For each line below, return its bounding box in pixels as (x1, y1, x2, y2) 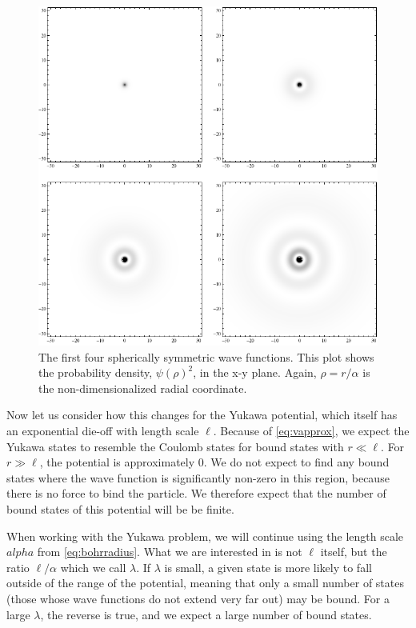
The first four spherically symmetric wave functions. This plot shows (38, 348, 374, 365)
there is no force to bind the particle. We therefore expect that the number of (6, 485, 386, 502)
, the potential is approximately (39, 454, 195, 470)
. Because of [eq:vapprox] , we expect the (213, 422, 410, 438)
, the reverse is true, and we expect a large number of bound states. (40, 606, 372, 622)
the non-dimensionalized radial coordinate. (38, 379, 247, 396)
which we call (60, 558, 126, 575)
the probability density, (38, 364, 153, 381)
